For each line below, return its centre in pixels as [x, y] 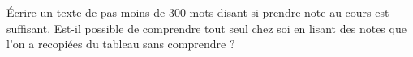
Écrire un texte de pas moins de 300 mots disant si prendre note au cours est [198, 12]
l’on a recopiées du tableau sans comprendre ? [121, 44]
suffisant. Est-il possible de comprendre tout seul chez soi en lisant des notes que [206, 28]
